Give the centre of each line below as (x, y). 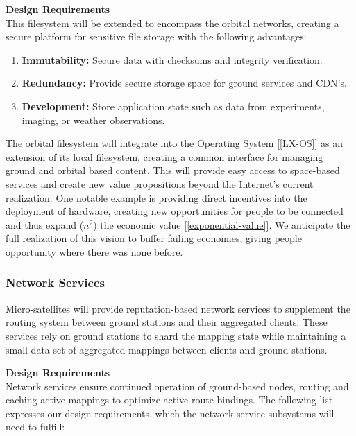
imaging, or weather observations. (93, 120)
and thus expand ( (45, 224)
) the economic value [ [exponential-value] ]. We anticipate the (222, 224)
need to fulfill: (35, 427)
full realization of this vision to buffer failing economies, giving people (154, 238)
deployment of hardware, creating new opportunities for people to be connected (175, 211)
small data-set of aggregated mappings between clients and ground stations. (167, 349)
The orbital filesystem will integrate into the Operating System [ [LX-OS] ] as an (174, 143)
